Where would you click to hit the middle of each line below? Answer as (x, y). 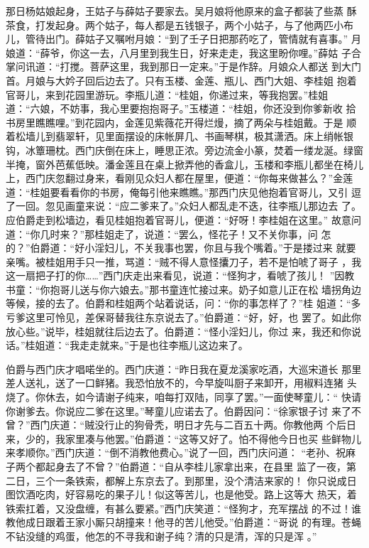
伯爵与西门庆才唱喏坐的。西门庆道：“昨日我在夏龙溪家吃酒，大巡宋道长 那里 (184, 369)
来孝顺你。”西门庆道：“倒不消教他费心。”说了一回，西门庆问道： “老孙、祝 (176, 452)
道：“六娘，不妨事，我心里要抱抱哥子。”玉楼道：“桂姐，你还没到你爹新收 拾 (181, 108)
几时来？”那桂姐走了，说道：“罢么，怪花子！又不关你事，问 (179, 233)
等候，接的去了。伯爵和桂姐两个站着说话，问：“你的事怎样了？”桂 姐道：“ (178, 303)
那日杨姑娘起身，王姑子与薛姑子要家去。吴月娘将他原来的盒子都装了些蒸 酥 (181, 11)
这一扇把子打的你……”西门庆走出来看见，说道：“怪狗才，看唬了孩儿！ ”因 (175, 275)
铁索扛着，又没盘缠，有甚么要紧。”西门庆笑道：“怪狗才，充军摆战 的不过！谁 (183, 508)
